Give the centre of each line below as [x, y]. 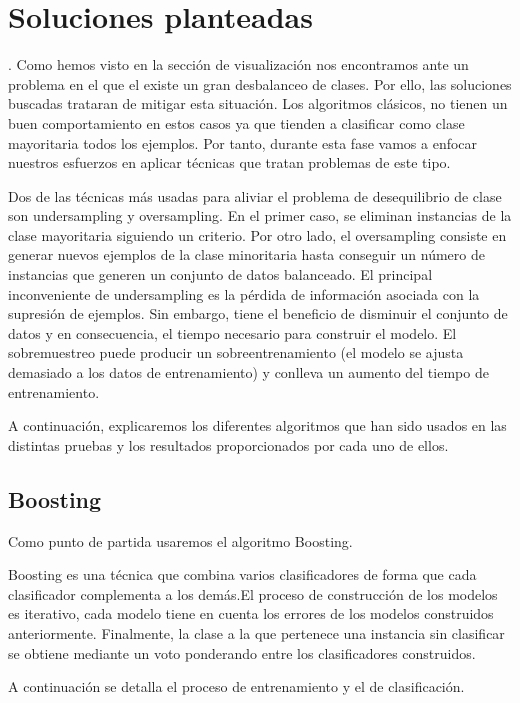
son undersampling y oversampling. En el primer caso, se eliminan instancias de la [260, 215]
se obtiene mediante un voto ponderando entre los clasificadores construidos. [242, 652]
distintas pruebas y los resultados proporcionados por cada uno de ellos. [228, 444]
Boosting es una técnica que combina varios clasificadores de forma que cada [242, 574]
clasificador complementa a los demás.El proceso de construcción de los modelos [253, 593]
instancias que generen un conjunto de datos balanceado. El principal [220, 274]
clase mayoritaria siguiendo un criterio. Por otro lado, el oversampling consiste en [257, 234]
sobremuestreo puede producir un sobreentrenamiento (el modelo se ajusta [236, 352]
